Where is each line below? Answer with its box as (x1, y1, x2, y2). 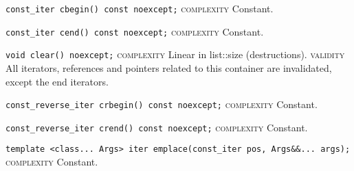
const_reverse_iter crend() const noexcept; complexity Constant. (5, 120, 308, 134)
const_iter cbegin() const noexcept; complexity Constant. (5, 1, 274, 15)
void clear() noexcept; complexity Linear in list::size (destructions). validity (5, 47, 345, 62)
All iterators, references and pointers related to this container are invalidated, (5, 60, 332, 75)
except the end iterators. (5, 74, 109, 88)
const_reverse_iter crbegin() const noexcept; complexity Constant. (5, 97, 318, 111)
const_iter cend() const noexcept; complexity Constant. (5, 24, 264, 38)
